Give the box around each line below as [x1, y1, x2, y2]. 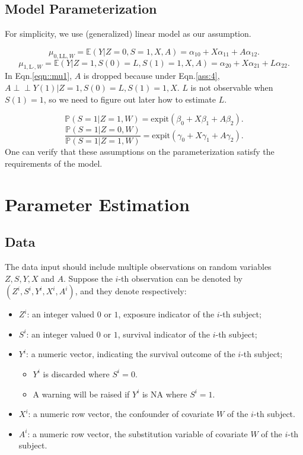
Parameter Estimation [5, 192, 190, 216]
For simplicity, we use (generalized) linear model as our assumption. [5, 27, 251, 40]
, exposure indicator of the [118, 308, 215, 320]
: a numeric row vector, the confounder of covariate [28, 408, 214, 420]
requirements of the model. [5, 157, 103, 169]
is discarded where [43, 367, 110, 380]
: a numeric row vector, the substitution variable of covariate [27, 427, 248, 440]
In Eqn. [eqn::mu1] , [5, 69, 72, 82]
